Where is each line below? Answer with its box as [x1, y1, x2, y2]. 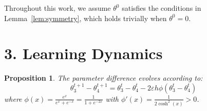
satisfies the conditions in [122, 3, 201, 13]
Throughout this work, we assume [4, 3, 111, 13]
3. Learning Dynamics [4, 43, 163, 64]
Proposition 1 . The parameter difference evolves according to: [4, 72, 203, 83]
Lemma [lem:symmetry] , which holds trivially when [4, 12, 167, 23]
